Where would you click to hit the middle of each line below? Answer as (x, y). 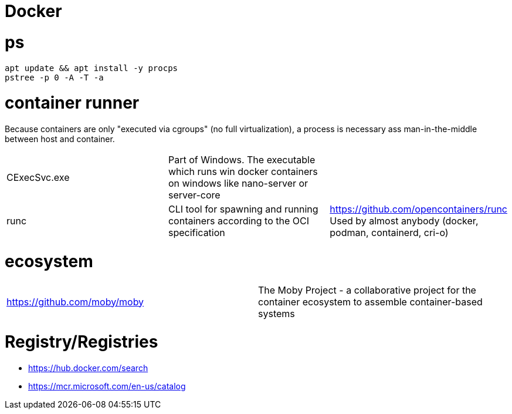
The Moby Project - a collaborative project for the (367, 290)
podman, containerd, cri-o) (389, 233)
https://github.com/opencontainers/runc (418, 209)
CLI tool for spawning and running (243, 209)
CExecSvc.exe (38, 177)
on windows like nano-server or (238, 183)
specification (196, 233)
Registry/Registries (82, 342)
